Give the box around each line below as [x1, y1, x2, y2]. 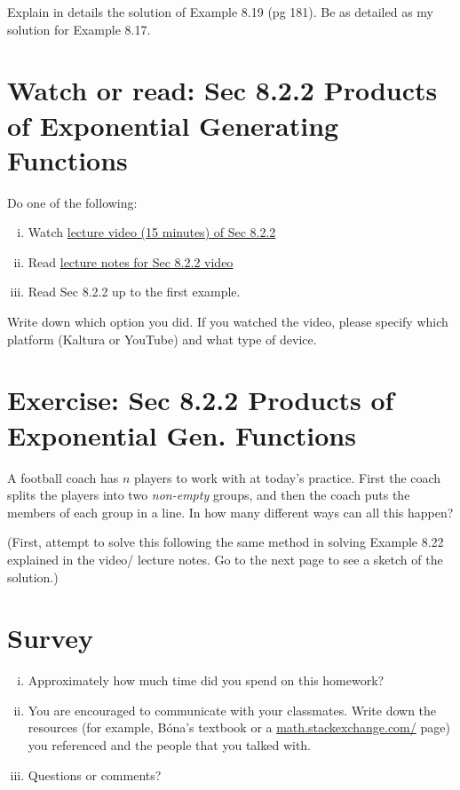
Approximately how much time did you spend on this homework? [28, 671, 385, 690]
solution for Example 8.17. [7, 20, 151, 38]
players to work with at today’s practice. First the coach [134, 468, 441, 486]
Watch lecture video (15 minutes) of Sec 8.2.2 [28, 223, 276, 241]
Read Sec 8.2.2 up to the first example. [28, 282, 241, 301]
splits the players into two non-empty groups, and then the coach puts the [7, 486, 410, 504]
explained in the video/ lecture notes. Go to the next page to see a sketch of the [7, 549, 443, 568]
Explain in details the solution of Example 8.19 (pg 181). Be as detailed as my [7, 3, 434, 20]
